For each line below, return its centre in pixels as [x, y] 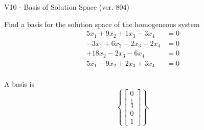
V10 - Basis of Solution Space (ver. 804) [67, 7]
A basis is [19, 84]
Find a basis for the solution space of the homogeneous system [102, 24]
